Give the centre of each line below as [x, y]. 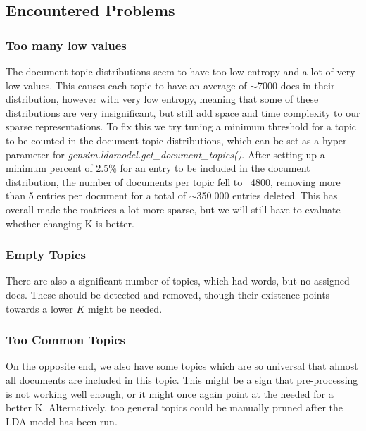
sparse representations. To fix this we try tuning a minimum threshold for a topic [181, 126]
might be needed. [125, 308]
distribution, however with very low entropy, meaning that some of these [162, 99]
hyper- [336, 140]
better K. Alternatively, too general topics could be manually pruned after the [175, 407]
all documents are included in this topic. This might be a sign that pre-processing [182, 379]
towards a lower [39, 308]
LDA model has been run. [62, 421]
